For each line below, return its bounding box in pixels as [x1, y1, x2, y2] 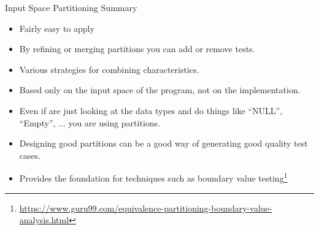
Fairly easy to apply [19, 21, 94, 34]
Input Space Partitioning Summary [5, 1, 137, 13]
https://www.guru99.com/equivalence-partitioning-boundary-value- [19, 201, 272, 214]
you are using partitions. [68, 116, 160, 129]
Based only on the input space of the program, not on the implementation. [19, 83, 301, 96]
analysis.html [19, 213, 69, 226]
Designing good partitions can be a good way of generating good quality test [19, 137, 308, 150]
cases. [19, 148, 41, 161]
